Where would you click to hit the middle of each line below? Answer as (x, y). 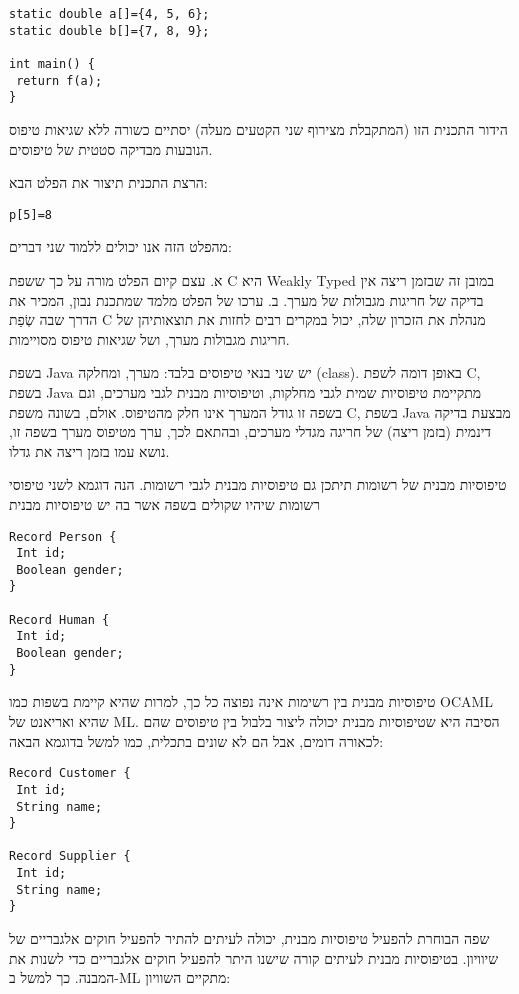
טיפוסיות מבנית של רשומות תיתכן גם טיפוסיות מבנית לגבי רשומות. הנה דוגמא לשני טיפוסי (258, 484)
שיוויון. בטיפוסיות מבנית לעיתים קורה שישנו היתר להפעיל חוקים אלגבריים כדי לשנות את (254, 957)
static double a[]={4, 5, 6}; (109, 14)
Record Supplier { (70, 856)
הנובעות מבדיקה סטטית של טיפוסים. (111, 148)
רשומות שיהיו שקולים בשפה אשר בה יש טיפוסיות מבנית (165, 503)
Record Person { (63, 536)
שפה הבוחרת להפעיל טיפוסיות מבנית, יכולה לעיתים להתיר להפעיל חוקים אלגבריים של (249, 938)
